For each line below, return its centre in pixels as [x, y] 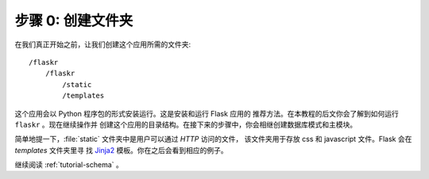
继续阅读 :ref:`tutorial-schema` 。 [69, 165]
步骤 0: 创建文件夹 [74, 21]
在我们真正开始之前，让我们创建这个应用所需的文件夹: [103, 44]
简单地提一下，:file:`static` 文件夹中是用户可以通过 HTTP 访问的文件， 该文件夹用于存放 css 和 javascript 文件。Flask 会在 [213, 139]
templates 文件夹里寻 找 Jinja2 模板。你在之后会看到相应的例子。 [121, 150]
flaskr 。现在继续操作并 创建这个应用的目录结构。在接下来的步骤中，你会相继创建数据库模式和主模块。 [186, 124]
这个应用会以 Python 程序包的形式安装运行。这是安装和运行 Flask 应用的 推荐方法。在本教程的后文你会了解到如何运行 [207, 113]
